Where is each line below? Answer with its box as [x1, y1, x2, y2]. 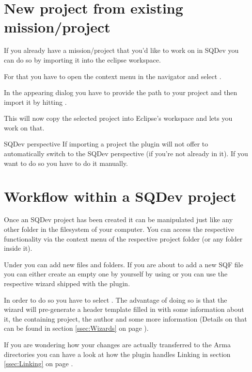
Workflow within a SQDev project [4, 186, 236, 206]
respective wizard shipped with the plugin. [4, 278, 130, 288]
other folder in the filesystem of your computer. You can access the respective [4, 224, 234, 234]
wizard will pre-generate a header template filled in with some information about [4, 304, 244, 314]
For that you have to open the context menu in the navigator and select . [4, 71, 221, 81]
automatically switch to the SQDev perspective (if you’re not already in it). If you [4, 148, 248, 159]
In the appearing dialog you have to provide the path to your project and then [4, 87, 237, 97]
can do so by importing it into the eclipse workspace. [4, 54, 161, 65]
